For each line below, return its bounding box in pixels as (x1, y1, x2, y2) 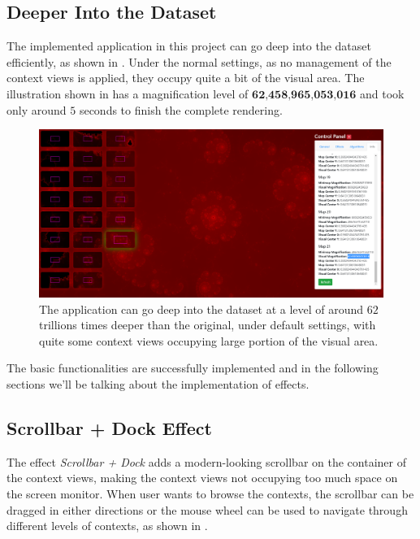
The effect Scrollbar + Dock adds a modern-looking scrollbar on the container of (6, 453, 406, 470)
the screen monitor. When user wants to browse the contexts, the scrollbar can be (6, 485, 414, 502)
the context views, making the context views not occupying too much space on (6, 469, 398, 486)
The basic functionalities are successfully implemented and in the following (6, 359, 379, 376)
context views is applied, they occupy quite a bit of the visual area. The (6, 69, 365, 86)
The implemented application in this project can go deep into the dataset (6, 37, 371, 54)
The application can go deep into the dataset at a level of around (39, 300, 364, 317)
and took (360, 85, 405, 102)
